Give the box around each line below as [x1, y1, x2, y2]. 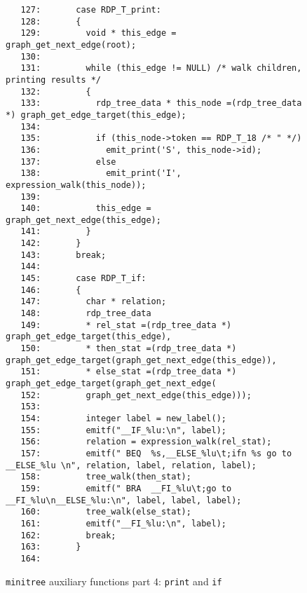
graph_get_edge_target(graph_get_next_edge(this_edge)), [6, 355, 277, 365]
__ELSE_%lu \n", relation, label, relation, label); [6, 460, 257, 470]
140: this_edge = [20, 203, 151, 214]
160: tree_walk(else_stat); [20, 507, 191, 517]
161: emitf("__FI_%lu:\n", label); [20, 518, 226, 529]
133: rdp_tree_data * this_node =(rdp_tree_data [20, 98, 302, 109]
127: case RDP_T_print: [20, 5, 161, 15]
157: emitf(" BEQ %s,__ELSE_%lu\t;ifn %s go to [20, 448, 292, 458]
